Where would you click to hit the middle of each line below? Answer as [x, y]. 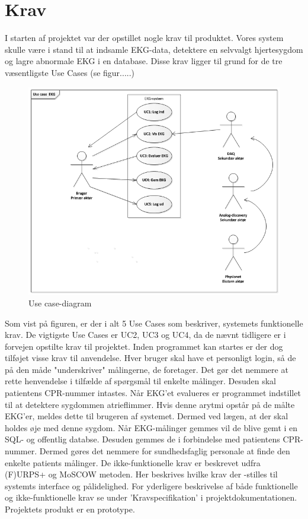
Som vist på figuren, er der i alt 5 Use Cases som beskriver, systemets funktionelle [154, 323]
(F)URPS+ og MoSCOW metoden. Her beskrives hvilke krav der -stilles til [141, 474]
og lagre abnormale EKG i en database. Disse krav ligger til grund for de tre [144, 61]
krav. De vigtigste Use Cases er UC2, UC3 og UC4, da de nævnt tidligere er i [145, 335]
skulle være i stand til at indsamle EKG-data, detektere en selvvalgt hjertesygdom [154, 49]
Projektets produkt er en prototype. [70, 509]
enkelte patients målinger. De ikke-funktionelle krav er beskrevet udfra [133, 462]
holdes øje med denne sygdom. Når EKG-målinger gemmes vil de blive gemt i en [151, 427]
